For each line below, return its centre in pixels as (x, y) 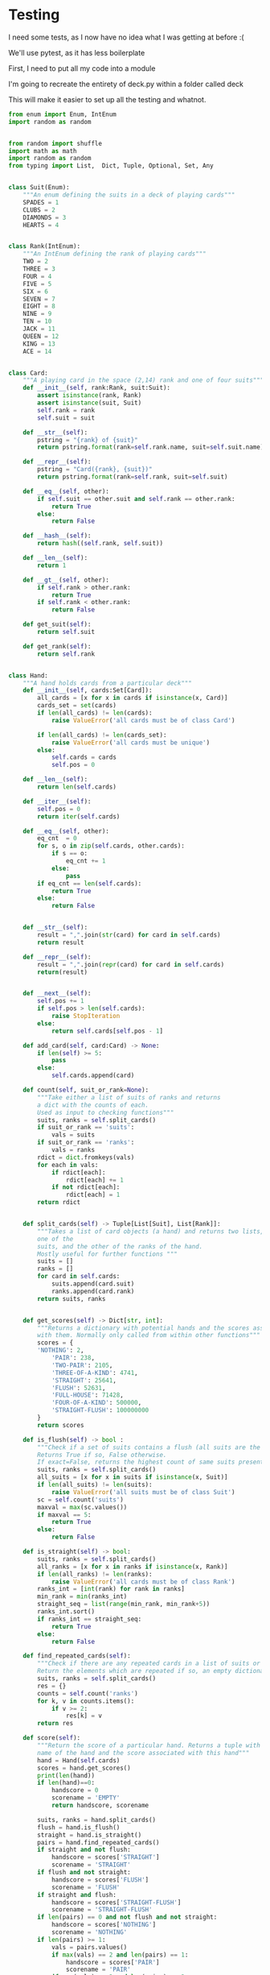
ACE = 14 (37, 351)
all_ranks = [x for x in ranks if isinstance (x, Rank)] (133, 1567)
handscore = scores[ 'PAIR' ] (112, 1962)
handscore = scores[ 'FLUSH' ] (100, 1880)
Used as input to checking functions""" (106, 1112)
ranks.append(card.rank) (93, 1291)
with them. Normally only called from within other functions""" (149, 1335)
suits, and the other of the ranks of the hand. (120, 1246)
